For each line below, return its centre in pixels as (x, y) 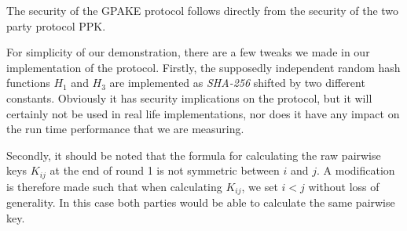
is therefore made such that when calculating (114, 186)
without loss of (344, 186)
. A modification (356, 170)
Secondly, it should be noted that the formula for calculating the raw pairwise (194, 155)
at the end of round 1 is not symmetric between (165, 170)
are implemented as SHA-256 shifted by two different (237, 83)
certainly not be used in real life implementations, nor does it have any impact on (203, 113)
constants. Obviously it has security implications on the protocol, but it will (189, 97)
